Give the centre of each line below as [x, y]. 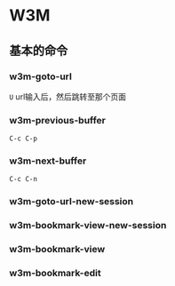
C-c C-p [24, 139]
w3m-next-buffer [48, 161]
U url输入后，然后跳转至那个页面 [68, 96]
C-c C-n [24, 179]
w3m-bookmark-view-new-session [88, 226]
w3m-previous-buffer [58, 120]
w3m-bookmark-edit [55, 274]
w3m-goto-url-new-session [72, 202]
